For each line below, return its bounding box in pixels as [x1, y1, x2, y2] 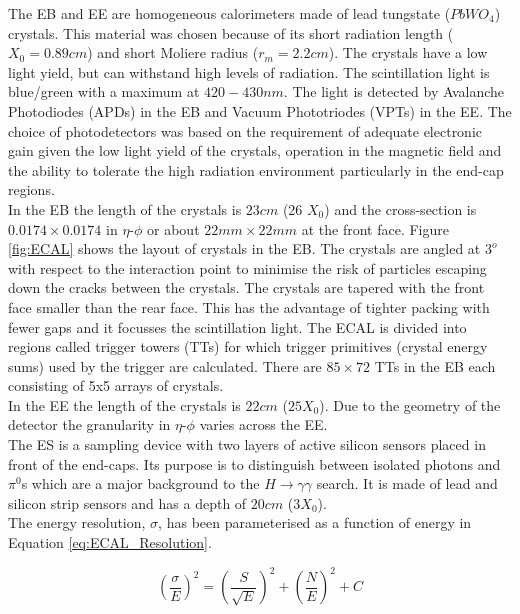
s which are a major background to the [21, 473, 260, 494]
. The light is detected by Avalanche [283, 81, 505, 102]
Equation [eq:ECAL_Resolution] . [8, 532, 212, 553]
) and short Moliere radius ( [87, 42, 259, 63]
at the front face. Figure [301, 218, 449, 239]
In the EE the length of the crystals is [8, 394, 241, 415]
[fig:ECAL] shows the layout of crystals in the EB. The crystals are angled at [8, 238, 481, 259]
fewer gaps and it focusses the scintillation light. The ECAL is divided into [8, 316, 467, 337]
